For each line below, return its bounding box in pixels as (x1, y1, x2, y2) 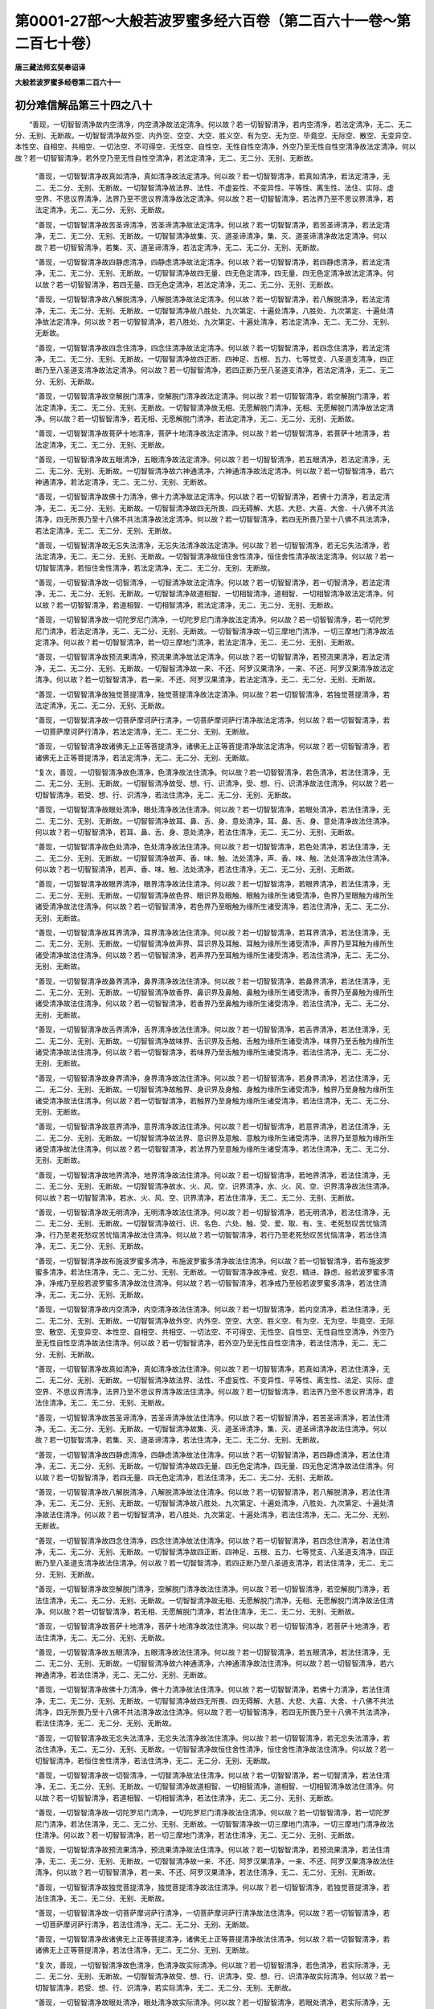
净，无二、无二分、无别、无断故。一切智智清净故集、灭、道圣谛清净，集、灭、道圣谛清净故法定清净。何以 (35, 231, 387, 241)
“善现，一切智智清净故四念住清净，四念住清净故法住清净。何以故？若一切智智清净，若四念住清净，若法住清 (35, 1536, 391, 1545)
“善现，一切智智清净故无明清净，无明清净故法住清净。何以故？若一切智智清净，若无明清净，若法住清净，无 (35, 1208, 391, 1217)
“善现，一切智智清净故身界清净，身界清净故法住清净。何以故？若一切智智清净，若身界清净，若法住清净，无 (35, 1073, 391, 1082)
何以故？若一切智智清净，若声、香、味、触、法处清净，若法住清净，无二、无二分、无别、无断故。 (35, 865, 359, 874)
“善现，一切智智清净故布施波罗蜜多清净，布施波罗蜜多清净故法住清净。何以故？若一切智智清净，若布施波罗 (35, 1256, 391, 1266)
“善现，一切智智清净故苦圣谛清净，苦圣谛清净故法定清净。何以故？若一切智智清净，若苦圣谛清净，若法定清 (35, 219, 391, 229)
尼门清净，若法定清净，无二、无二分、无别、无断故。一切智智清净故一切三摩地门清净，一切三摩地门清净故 (35, 626, 387, 636)
